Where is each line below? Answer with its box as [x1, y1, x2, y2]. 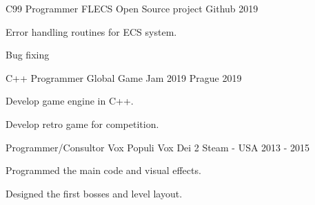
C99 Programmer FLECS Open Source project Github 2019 [6, 1, 258, 15]
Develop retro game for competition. [6, 116, 159, 131]
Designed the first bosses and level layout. [6, 186, 183, 200]
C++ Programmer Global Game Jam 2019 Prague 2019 [6, 70, 242, 85]
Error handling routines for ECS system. [6, 24, 177, 39]
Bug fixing [6, 47, 50, 62]
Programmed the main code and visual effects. [6, 163, 201, 177]
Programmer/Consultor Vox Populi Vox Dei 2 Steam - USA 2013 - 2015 [6, 140, 310, 154]
